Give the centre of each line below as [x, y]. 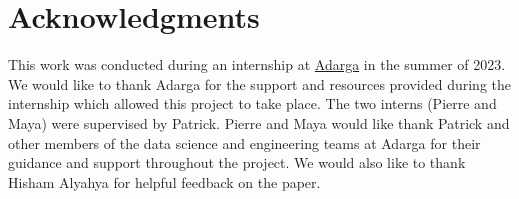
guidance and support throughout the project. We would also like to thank [237, 162]
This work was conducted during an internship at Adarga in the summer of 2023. [257, 64]
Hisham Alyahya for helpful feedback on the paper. [164, 181]
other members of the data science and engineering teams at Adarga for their [244, 142]
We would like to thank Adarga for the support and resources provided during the [260, 83]
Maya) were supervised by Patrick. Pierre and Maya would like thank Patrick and [259, 122]
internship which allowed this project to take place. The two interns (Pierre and [252, 103]
